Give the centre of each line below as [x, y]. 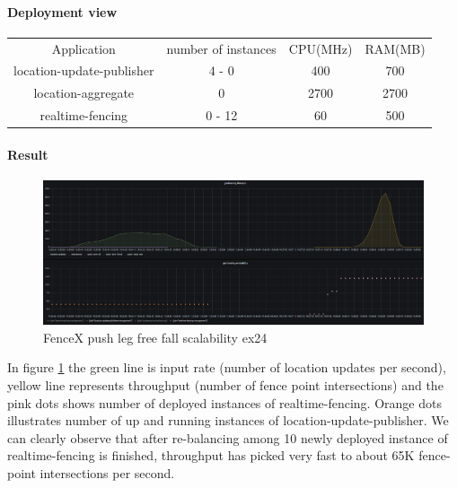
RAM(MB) [395, 48]
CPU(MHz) [321, 48]
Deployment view [62, 11]
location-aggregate [84, 93]
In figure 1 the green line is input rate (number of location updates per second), [227, 367]
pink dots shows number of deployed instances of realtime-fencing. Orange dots [224, 402]
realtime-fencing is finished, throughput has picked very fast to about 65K [211, 455]
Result [28, 154]
